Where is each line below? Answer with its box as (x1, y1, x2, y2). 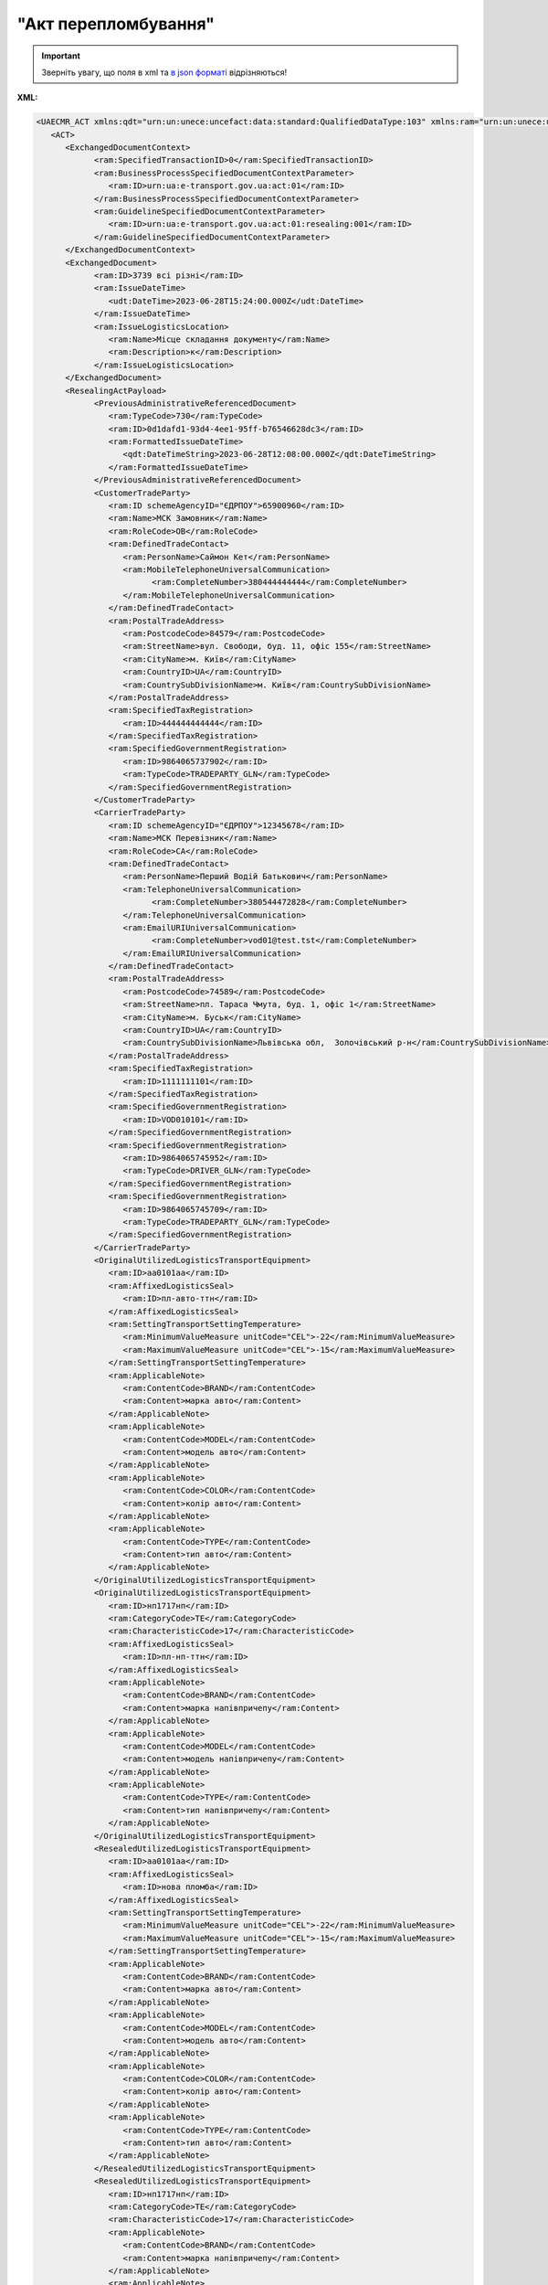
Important (41, 50, 81, 61)
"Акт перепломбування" (16, 14, 215, 34)
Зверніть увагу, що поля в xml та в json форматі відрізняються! (41, 67, 288, 78)
